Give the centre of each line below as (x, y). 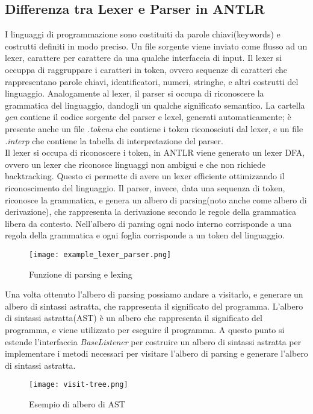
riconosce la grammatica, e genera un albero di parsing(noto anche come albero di (156, 199)
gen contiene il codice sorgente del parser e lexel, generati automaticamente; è (148, 117)
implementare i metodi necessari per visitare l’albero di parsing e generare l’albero (156, 353)
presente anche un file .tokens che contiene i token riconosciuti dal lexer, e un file (154, 128)
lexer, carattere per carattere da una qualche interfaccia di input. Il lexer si (144, 58)
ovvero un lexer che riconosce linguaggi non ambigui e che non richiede (135, 164)
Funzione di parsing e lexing (81, 274)
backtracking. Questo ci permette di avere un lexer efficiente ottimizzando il (145, 176)
